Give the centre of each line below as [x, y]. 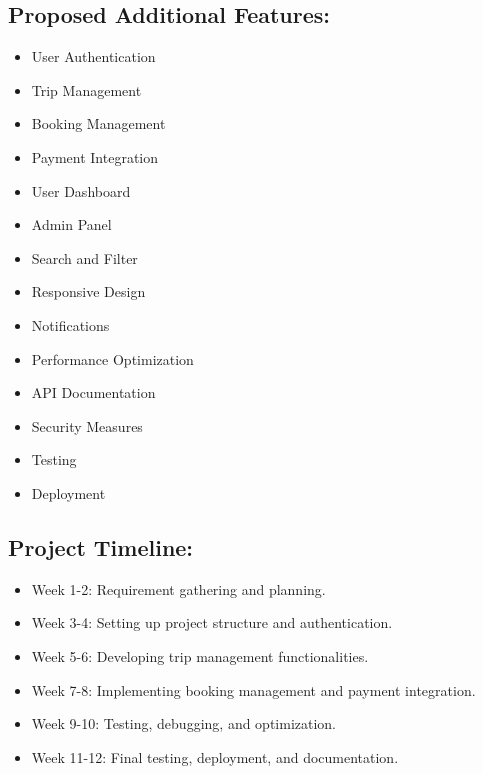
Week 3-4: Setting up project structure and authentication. [212, 622]
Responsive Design [88, 291]
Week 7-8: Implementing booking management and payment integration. [253, 689]
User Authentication [93, 56]
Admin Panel [71, 224]
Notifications [70, 324]
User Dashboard [81, 190]
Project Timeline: [101, 546]
